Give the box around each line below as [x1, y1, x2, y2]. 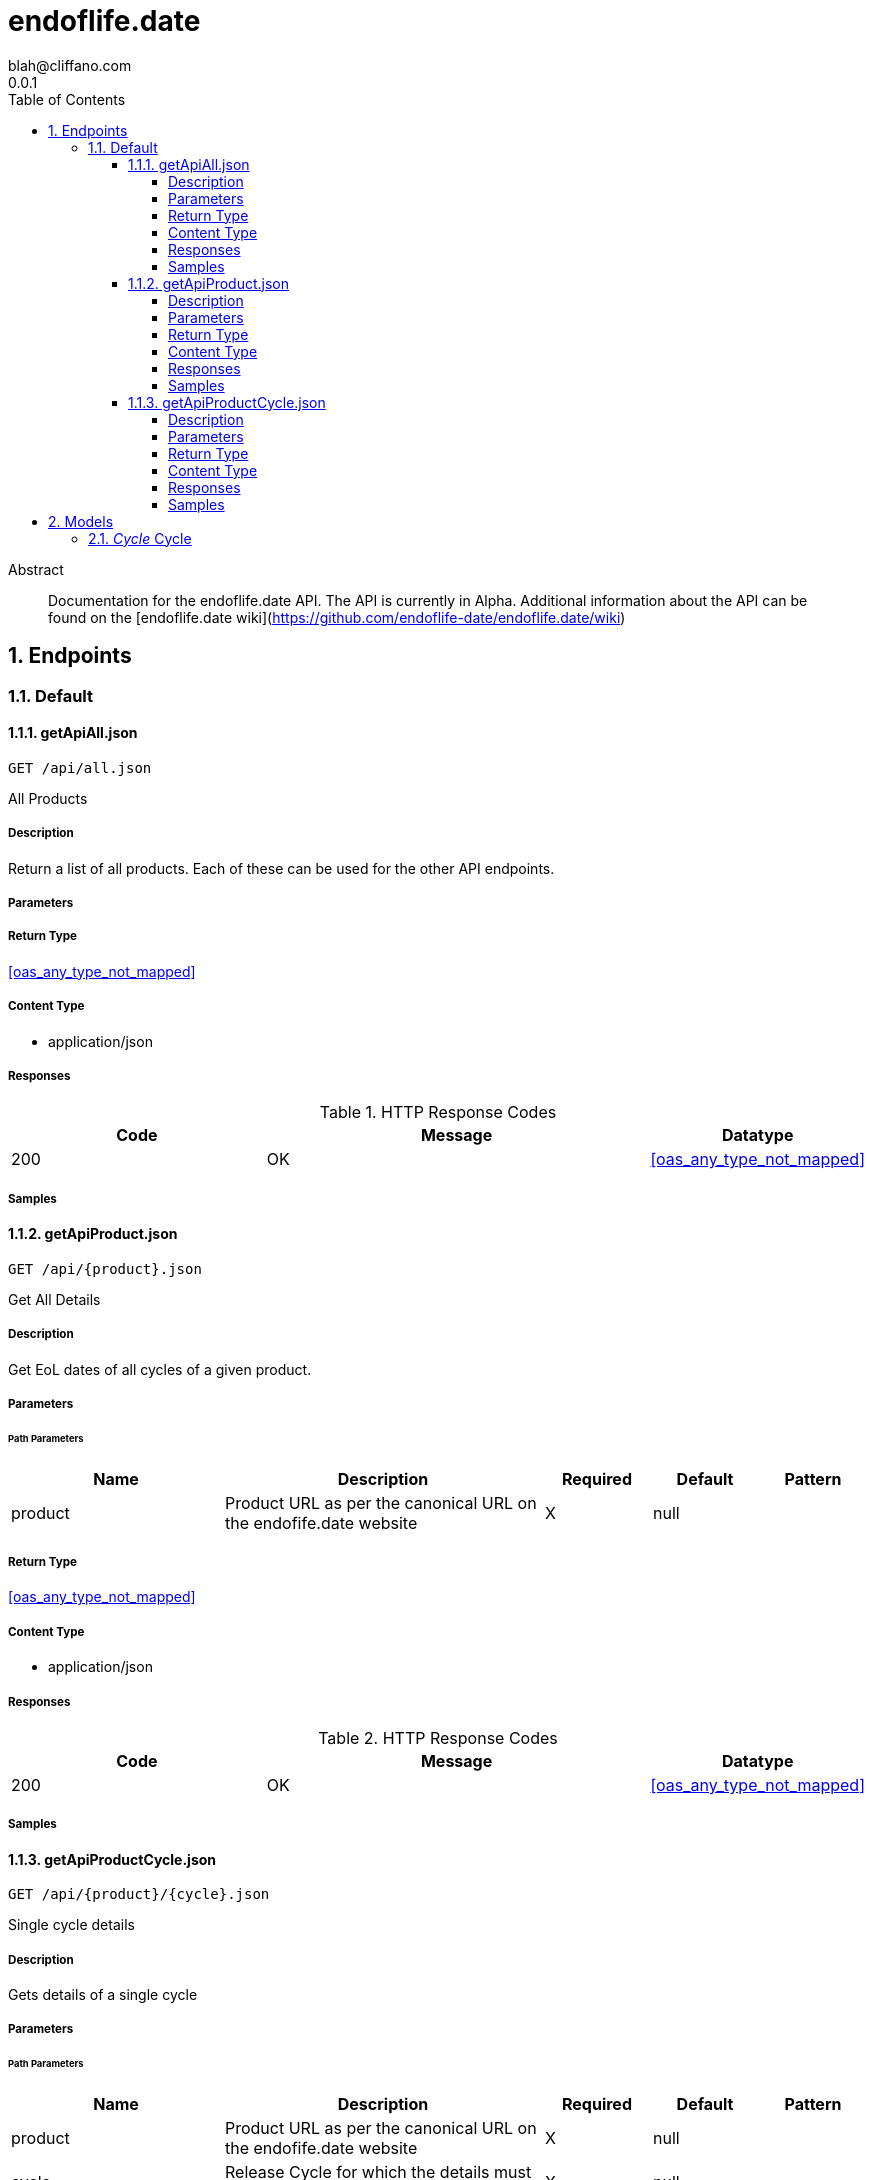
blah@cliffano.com [8, 56, 132, 74]
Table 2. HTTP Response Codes [318, 1727, 558, 1748]
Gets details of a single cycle [8, 1986, 198, 2004]
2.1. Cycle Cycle [88, 529, 192, 547]
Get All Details [8, 1290, 101, 1308]
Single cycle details [8, 1916, 135, 1934]
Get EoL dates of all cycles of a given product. [8, 1360, 312, 1378]
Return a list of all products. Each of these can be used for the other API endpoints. [8, 859, 555, 877]
